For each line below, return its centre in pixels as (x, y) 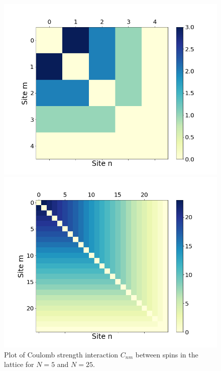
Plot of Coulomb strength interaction (61, 354)
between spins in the (167, 354)
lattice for (19, 364)
